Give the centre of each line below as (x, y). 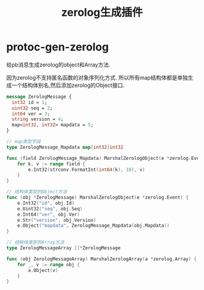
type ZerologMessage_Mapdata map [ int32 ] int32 (65, 147)
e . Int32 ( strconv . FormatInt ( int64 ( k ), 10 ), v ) (87, 170)
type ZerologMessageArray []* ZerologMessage (63, 248)
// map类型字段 (24, 142)
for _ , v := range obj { (49, 264)
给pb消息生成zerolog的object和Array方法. (58, 64)
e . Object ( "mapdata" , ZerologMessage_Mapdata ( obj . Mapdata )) (93, 226)
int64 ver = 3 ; (31, 114)
